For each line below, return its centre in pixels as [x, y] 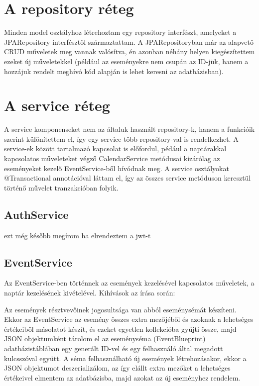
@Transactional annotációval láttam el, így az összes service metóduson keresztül [128, 178]
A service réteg [57, 105]
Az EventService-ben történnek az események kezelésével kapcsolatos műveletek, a [129, 283]
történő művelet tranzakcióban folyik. [61, 187]
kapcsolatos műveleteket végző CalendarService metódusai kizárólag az [112, 158]
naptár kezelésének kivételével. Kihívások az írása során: [90, 292]
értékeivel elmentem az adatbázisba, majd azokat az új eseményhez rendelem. [122, 377]
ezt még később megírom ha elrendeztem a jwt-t [77, 235]
